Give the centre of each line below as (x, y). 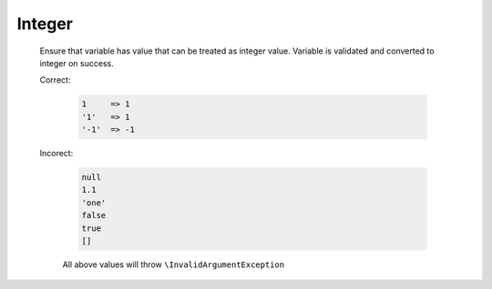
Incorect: (56, 154)
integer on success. (77, 63)
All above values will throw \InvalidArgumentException (174, 264)
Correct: (55, 80)
